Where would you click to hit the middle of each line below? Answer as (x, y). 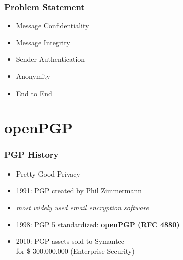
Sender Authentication (50, 59)
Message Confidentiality (52, 25)
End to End (34, 93)
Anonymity (33, 76)
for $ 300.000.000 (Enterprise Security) (75, 251)
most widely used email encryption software (82, 207)
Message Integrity (43, 42)
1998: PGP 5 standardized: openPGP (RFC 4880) (98, 224)
